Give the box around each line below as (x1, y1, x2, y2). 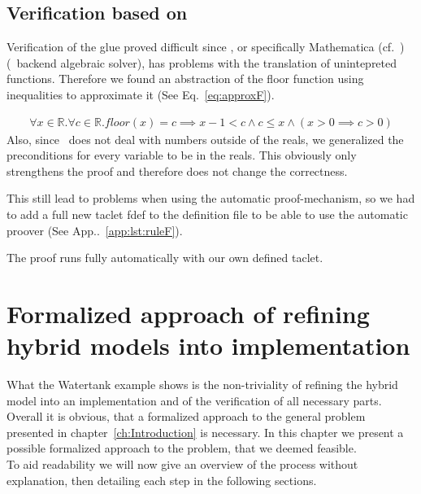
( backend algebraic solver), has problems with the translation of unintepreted (7, 54, 397, 71)
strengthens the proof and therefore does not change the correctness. (7, 162, 348, 179)
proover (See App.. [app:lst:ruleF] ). (7, 221, 183, 238)
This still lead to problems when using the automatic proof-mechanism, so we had (7, 190, 415, 207)
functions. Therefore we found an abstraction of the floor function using (7, 70, 364, 87)
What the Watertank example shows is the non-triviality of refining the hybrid (7, 376, 398, 393)
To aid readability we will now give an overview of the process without (7, 456, 358, 473)
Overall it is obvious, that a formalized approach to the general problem (7, 408, 366, 425)
